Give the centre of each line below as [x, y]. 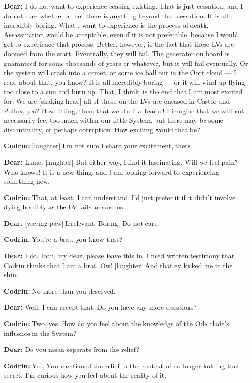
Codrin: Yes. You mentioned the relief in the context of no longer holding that [122, 365]
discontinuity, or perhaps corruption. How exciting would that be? [102, 129]
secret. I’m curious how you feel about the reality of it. [85, 375]
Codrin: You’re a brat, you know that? [63, 239]
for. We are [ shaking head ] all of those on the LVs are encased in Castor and [117, 101]
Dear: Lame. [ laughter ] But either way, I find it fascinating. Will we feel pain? [121, 162]
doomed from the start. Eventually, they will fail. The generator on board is [117, 53]
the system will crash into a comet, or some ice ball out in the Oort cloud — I [120, 72]
